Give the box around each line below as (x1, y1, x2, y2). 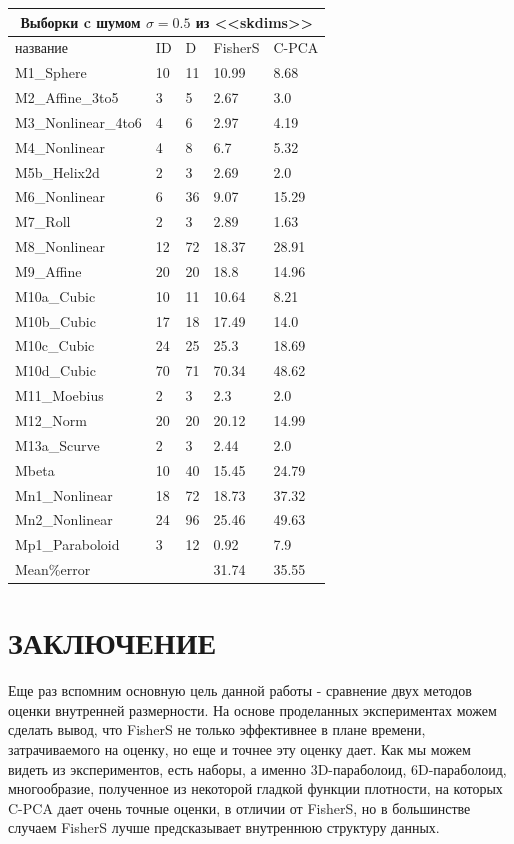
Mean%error (15, 559, 91, 580)
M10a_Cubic (15, 285, 96, 306)
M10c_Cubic (15, 335, 95, 356)
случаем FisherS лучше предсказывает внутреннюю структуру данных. (8, 817, 440, 838)
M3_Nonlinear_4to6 (15, 111, 142, 132)
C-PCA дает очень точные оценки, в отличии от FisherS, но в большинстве (8, 797, 471, 818)
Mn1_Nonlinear (15, 484, 113, 505)
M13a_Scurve (15, 434, 100, 455)
